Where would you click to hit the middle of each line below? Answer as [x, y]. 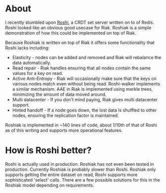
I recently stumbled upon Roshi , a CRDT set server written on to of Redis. [80, 22]
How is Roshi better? [48, 151]
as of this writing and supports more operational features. [64, 130]
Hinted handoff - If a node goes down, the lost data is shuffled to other [84, 110]
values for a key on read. [38, 73]
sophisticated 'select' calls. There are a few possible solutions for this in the [83, 180]
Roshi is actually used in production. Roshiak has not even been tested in [80, 164]
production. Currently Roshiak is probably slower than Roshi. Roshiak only [81, 169]
